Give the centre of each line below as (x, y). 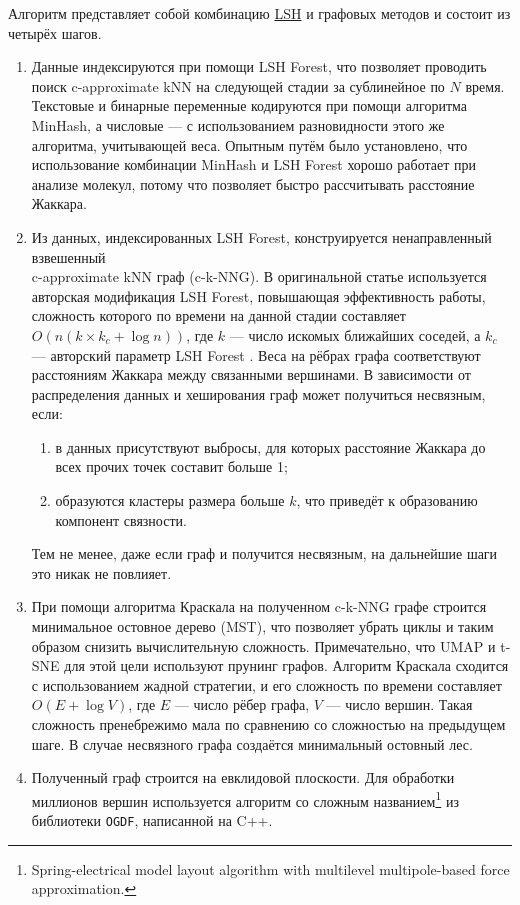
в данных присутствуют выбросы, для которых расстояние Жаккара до (270, 446)
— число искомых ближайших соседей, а (355, 334)
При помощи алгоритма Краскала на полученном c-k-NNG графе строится (259, 606)
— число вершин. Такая (399, 704)
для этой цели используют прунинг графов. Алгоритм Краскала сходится (286, 665)
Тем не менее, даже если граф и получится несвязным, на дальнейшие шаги (264, 553)
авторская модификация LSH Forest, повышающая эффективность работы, (258, 295)
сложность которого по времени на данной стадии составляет (218, 315)
